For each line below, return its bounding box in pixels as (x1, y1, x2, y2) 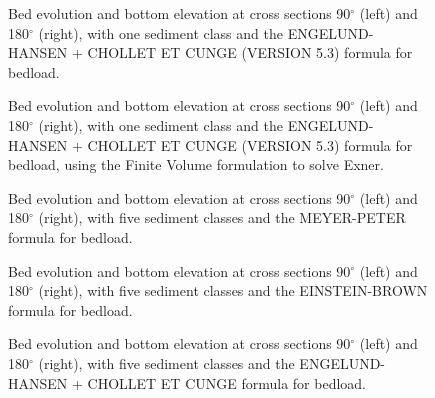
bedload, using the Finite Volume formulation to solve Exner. (8, 154, 384, 175)
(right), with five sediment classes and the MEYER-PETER (38, 207, 406, 228)
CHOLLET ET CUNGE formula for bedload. (87, 372, 366, 393)
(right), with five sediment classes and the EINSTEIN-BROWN (38, 280, 428, 301)
